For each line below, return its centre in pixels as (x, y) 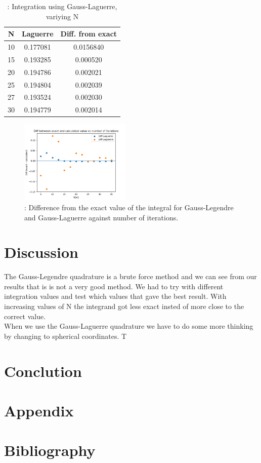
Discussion (41, 252)
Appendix (39, 410)
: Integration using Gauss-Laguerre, (62, 6)
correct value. (25, 316)
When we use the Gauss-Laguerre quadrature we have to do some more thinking (129, 326)
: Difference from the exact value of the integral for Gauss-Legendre (129, 207)
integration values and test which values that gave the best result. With (115, 296)
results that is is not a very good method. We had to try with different (114, 286)
